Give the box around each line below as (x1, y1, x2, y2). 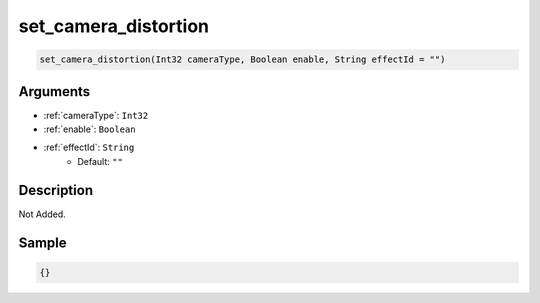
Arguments (18, 83, 91, 100)
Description (18, 181, 94, 199)
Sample (18, 234, 67, 251)
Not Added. (18, 208, 67, 220)
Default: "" (77, 155, 124, 167)
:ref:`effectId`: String (43, 141, 135, 154)
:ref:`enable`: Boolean (43, 123, 136, 135)
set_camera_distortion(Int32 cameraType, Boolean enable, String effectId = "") (39, 54, 446, 65)
